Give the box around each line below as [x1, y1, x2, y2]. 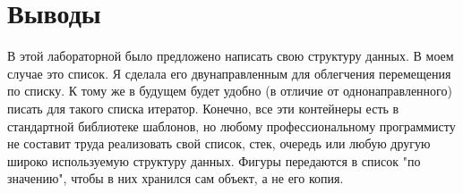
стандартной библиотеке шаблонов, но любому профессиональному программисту [7, 116, 456, 135]
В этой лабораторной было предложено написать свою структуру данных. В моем [7, 46, 454, 65]
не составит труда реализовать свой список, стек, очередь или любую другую [7, 134, 431, 153]
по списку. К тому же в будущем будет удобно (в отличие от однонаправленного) [7, 81, 452, 100]
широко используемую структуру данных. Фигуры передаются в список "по [7, 151, 421, 170]
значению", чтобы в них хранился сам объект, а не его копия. [7, 169, 344, 188]
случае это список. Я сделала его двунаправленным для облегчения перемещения [7, 63, 451, 82]
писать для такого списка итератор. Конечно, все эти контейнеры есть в [7, 98, 399, 117]
